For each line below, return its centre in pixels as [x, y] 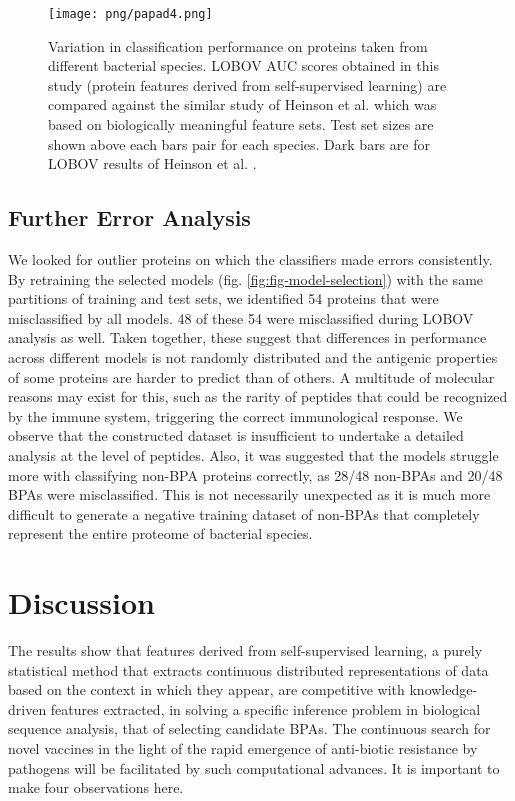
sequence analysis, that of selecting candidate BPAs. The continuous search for [249, 728]
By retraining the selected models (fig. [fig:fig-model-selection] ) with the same [246, 278]
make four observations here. [96, 787]
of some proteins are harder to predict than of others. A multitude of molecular [251, 376]
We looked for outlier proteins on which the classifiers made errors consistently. [250, 259]
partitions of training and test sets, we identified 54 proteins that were [223, 298]
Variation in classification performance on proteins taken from [238, 45]
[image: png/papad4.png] [130, 14]
